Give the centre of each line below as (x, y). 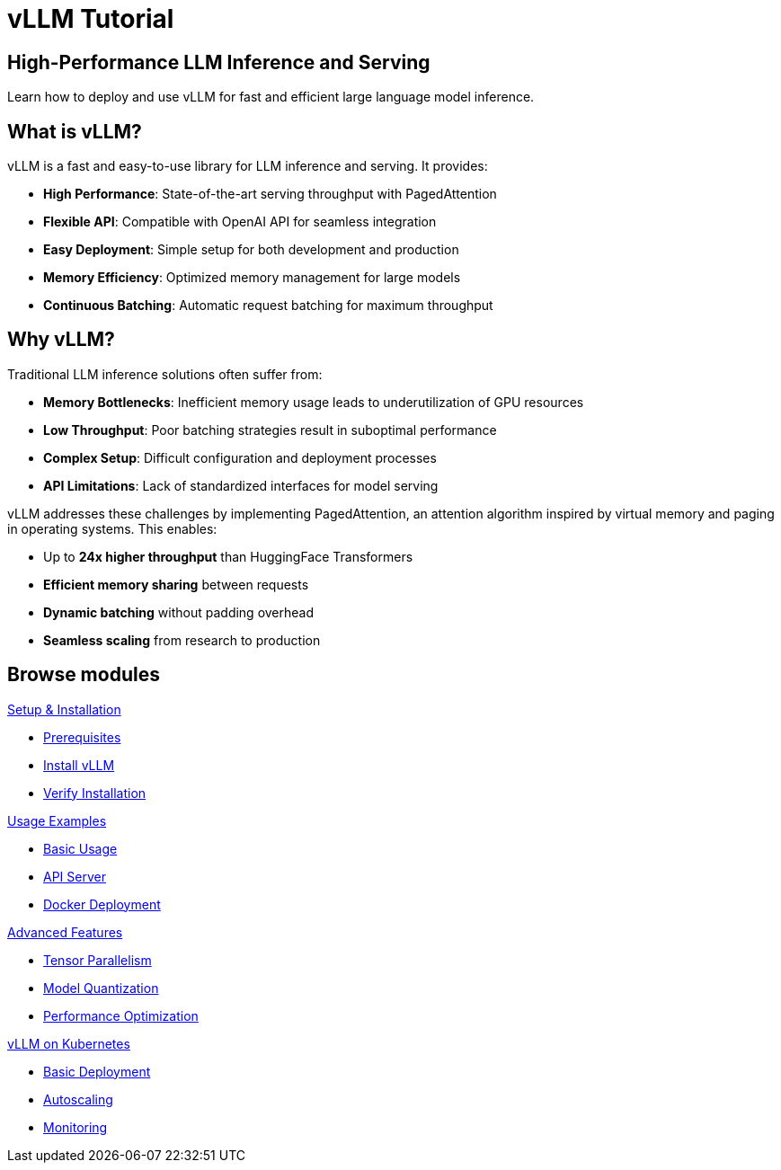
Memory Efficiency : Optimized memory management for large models (252, 278)
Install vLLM (79, 765)
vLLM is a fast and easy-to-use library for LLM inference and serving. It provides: (248, 166)
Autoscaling (78, 1099)
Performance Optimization (121, 1015)
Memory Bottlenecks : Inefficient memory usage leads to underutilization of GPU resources (314, 402)
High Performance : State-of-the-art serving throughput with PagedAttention (270, 194)
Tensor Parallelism (98, 960)
